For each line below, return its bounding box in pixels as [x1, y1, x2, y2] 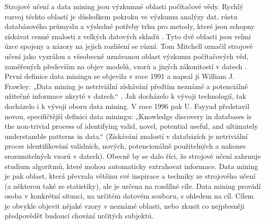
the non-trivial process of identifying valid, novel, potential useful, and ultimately [5, 121, 258, 131]
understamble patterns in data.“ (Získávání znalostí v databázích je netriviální [5, 130, 248, 141]
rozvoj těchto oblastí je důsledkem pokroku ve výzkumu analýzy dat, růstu [5, 11, 238, 21]
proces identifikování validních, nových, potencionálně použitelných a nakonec [5, 141, 246, 151]
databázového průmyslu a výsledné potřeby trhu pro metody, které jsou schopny [5, 21, 255, 32]
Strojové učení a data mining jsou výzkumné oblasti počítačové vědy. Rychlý [5, 1, 244, 11]
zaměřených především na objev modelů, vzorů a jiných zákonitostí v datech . [5, 61, 247, 71]
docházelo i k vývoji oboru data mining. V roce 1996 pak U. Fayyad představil [5, 100, 250, 111]
